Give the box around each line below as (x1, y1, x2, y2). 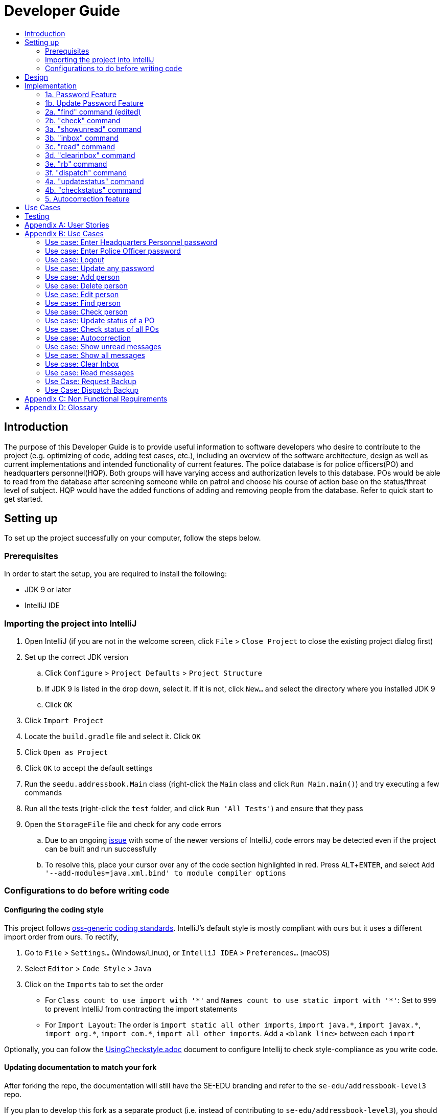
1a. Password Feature (45, 90, 117, 99)
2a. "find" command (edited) (45, 107, 141, 116)
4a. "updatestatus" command (45, 176, 144, 186)
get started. (4, 494, 43, 503)
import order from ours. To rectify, (4, 932, 119, 941)
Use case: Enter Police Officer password (45, 246, 181, 255)
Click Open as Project (25, 747, 108, 756)
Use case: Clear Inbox (45, 359, 119, 368)
